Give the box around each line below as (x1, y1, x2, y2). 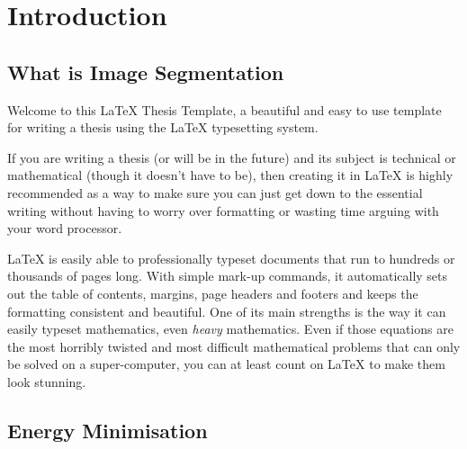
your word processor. (7, 219, 122, 238)
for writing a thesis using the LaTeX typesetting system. (7, 118, 319, 137)
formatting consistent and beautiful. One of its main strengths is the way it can (7, 301, 446, 320)
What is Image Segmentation (7, 58, 284, 85)
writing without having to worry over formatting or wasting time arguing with (7, 201, 439, 220)
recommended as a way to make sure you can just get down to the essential (7, 183, 423, 202)
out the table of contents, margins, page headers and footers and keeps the (7, 283, 418, 302)
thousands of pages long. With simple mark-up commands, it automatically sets (7, 266, 448, 285)
